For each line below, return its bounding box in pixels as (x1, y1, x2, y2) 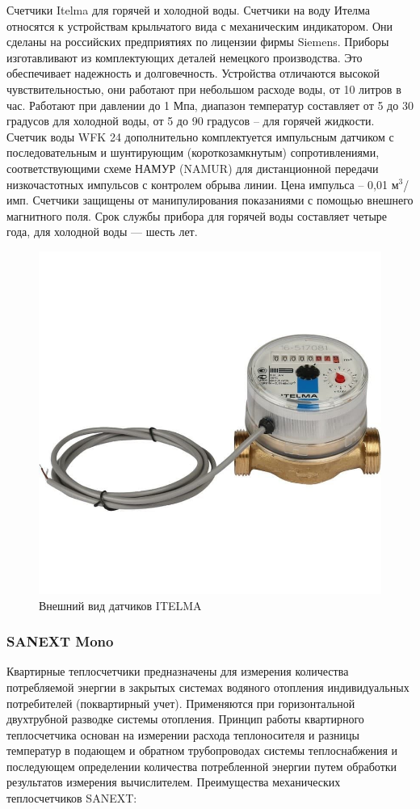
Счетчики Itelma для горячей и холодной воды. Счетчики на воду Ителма (6, 2, 371, 18)
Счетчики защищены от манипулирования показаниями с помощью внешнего (32, 192, 414, 209)
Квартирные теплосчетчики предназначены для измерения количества (6, 663, 349, 680)
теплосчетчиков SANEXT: (6, 790, 137, 807)
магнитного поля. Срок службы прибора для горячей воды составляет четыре (6, 207, 388, 224)
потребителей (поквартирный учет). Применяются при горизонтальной (6, 694, 355, 711)
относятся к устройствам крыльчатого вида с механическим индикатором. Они (6, 17, 393, 34)
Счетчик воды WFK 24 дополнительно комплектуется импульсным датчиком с (6, 128, 394, 145)
